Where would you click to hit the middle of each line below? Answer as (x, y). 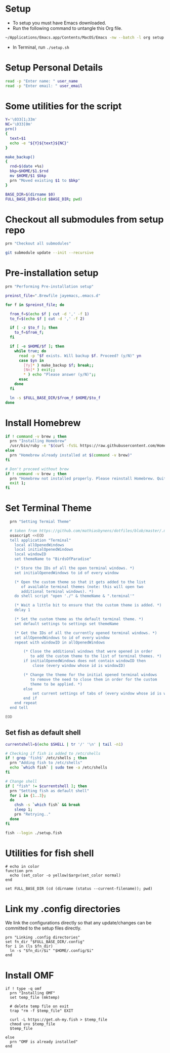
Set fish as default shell (43, 733)
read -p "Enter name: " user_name (42, 81)
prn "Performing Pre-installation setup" (50, 287)
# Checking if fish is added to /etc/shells (53, 753)
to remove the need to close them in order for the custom (94, 679)
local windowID (30, 554)
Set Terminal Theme (49, 508)
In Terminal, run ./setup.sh (41, 47)
